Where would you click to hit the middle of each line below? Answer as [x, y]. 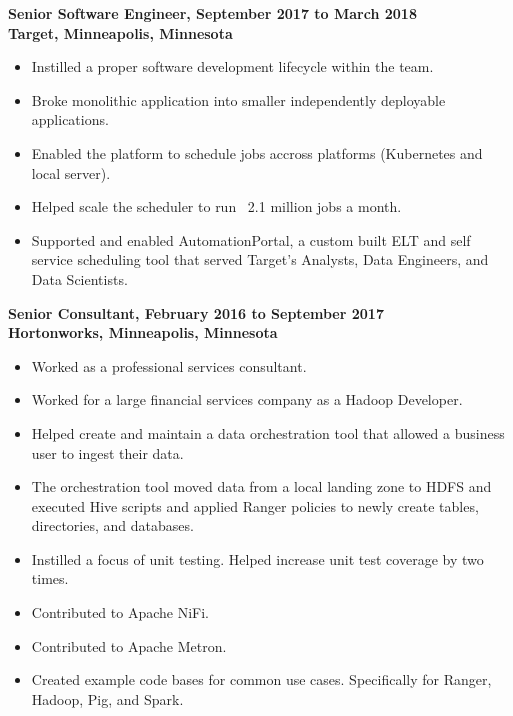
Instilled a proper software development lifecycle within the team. [232, 66]
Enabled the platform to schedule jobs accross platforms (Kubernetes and [257, 152]
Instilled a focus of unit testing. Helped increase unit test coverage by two [257, 558]
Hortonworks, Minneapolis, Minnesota [143, 332]
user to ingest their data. [107, 452]
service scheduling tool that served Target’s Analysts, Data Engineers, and [260, 259]
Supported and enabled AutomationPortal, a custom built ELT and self [251, 239]
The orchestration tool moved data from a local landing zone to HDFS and [261, 486]
